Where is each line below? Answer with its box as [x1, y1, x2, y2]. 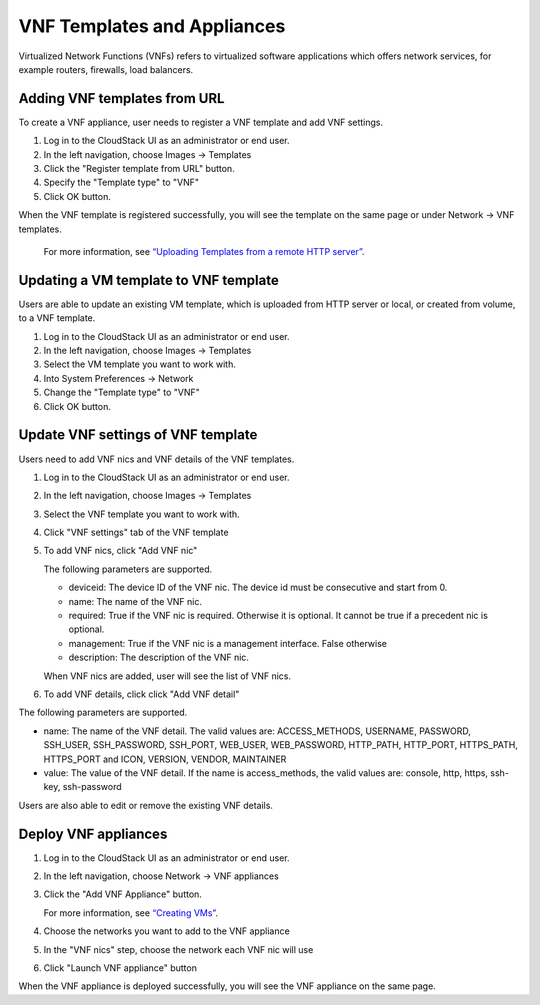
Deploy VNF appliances [18, 825, 168, 842]
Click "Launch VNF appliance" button [43, 961, 197, 974]
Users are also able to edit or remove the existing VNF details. [18, 799, 274, 811]
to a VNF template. [18, 312, 96, 324]
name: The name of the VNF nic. [68, 595, 203, 607]
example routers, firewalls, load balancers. [18, 63, 194, 75]
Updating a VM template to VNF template [18, 271, 279, 289]
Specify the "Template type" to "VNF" [43, 176, 200, 189]
